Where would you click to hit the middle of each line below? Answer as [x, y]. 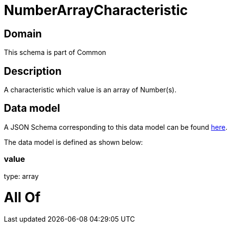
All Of [22, 198]
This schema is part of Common [55, 52]
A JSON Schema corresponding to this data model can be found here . [116, 127]
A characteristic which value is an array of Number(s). [90, 90]
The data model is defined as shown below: [74, 142]
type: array [21, 176]
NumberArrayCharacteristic [96, 10]
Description [33, 71]
